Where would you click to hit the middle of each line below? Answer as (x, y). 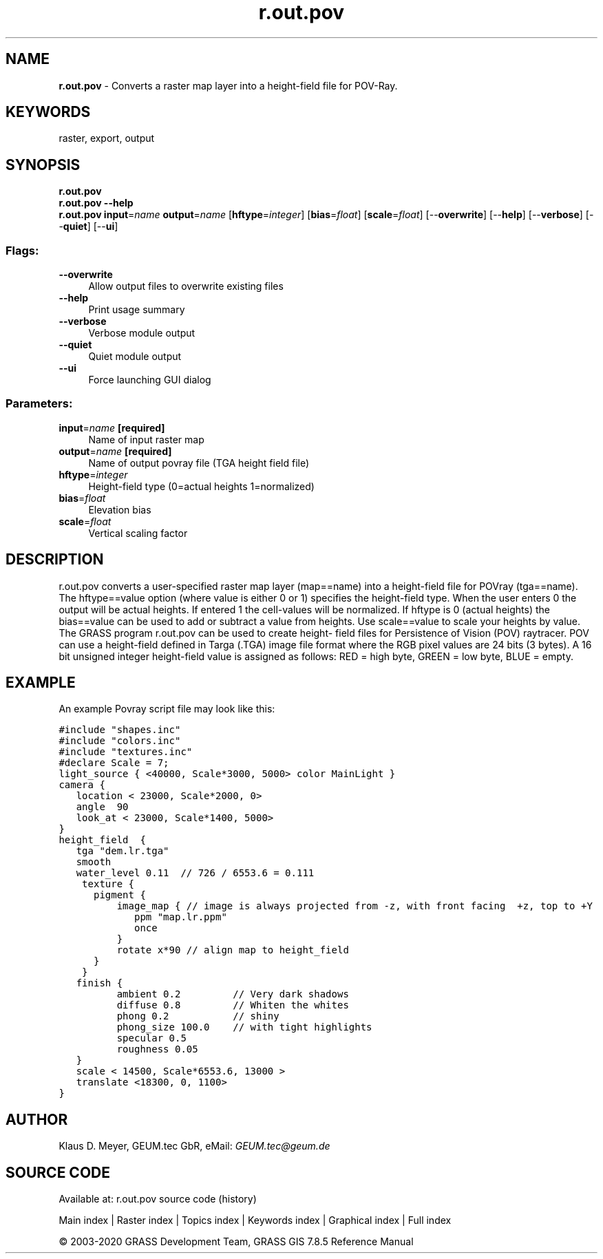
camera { (82, 785)
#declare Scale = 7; (114, 763)
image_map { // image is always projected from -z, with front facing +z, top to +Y (355, 906)
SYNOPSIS (43, 165)
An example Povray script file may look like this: (167, 709)
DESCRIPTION (55, 560)
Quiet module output (135, 357)
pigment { (119, 895)
